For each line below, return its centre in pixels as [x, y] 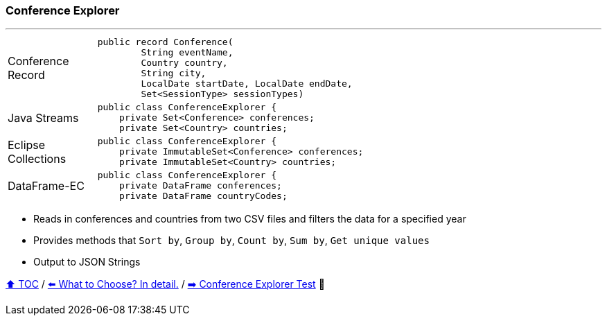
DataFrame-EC [46, 185]
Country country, [184, 63]
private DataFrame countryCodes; [203, 196]
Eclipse [27, 145]
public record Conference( [165, 42]
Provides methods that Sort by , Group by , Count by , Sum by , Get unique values [231, 241]
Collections [37, 158]
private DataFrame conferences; [201, 186]
